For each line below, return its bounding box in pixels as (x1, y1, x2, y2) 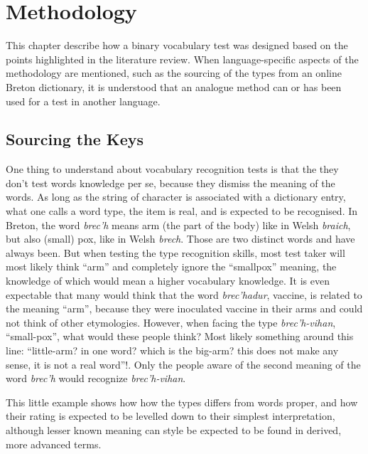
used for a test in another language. (6, 93, 161, 108)
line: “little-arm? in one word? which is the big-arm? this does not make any (6, 343, 339, 358)
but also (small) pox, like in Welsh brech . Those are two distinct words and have (6, 231, 355, 246)
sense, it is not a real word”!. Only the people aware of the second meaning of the (6, 357, 361, 371)
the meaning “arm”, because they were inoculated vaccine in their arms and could (6, 301, 363, 316)
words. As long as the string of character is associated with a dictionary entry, (6, 189, 346, 204)
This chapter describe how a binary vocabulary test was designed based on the (6, 38, 348, 53)
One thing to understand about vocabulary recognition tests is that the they (6, 162, 339, 176)
